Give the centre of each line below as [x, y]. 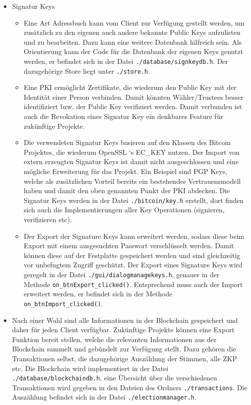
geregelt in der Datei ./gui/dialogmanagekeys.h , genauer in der [122, 275]
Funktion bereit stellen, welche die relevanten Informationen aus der [114, 339]
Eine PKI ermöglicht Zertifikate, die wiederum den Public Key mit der [130, 87]
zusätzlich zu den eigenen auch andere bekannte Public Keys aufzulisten [132, 32]
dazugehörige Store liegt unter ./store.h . [87, 71]
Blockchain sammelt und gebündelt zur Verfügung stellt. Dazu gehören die [124, 349]
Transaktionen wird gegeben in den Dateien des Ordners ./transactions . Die [130, 387]
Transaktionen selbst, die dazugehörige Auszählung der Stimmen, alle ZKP [125, 358]
